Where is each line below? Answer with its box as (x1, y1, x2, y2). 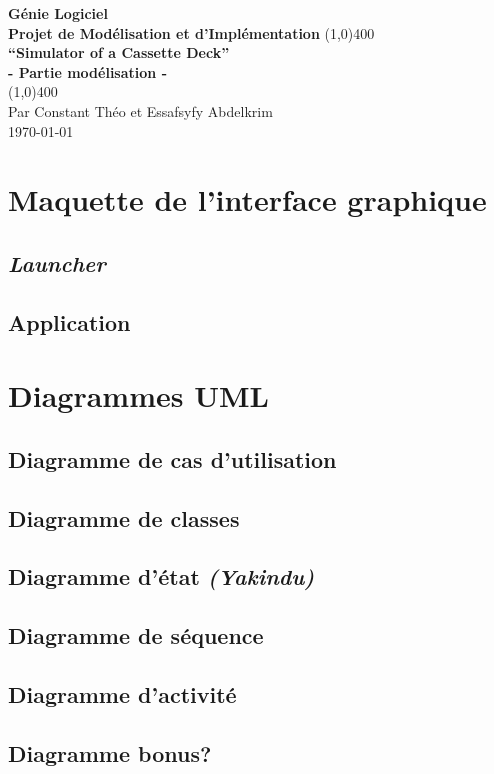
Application (8, 306, 131, 337)
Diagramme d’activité (8, 678, 237, 709)
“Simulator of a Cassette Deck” (8, 42, 230, 63)
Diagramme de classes (8, 502, 240, 533)
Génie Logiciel (8, 3, 108, 23)
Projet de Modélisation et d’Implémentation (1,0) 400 (8, 22, 375, 43)
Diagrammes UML (8, 375, 269, 416)
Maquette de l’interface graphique (8, 179, 487, 220)
